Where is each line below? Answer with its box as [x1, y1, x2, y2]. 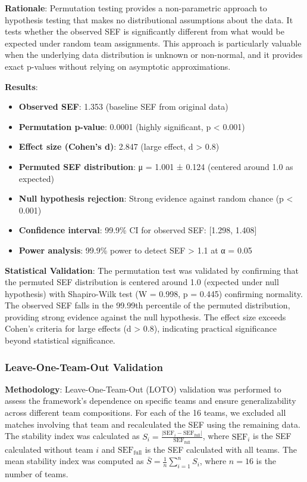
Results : [5, 80, 38, 92]
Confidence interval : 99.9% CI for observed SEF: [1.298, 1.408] [18, 224, 257, 236]
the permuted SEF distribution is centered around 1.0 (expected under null [5, 276, 279, 288]
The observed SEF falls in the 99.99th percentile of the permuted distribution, [5, 299, 290, 311]
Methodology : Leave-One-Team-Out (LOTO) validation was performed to [5, 382, 281, 395]
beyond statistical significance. [5, 334, 115, 347]
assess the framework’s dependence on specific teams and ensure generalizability [5, 394, 296, 407]
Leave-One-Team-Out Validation [5, 359, 163, 374]
